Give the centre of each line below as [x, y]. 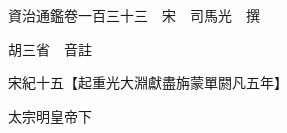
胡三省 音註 [49, 48]
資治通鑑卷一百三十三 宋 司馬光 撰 [133, 15]
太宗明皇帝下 [49, 115]
